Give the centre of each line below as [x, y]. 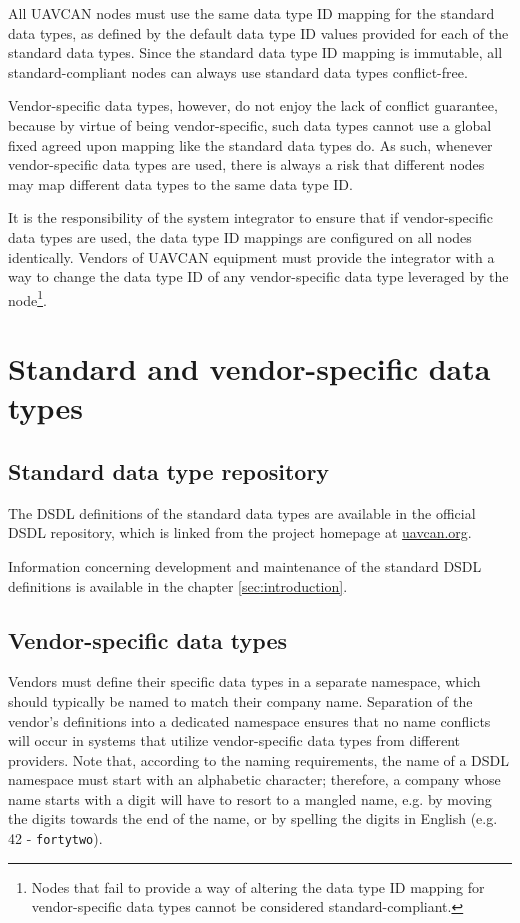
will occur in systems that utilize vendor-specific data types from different [234, 740]
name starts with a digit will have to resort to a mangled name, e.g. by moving [250, 798]
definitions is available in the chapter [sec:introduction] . [178, 585]
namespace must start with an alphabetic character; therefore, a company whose [254, 779]
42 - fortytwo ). [55, 838]
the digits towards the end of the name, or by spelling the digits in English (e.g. [253, 818]
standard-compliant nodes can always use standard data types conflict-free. [238, 71]
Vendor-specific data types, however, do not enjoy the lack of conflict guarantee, [253, 105]
